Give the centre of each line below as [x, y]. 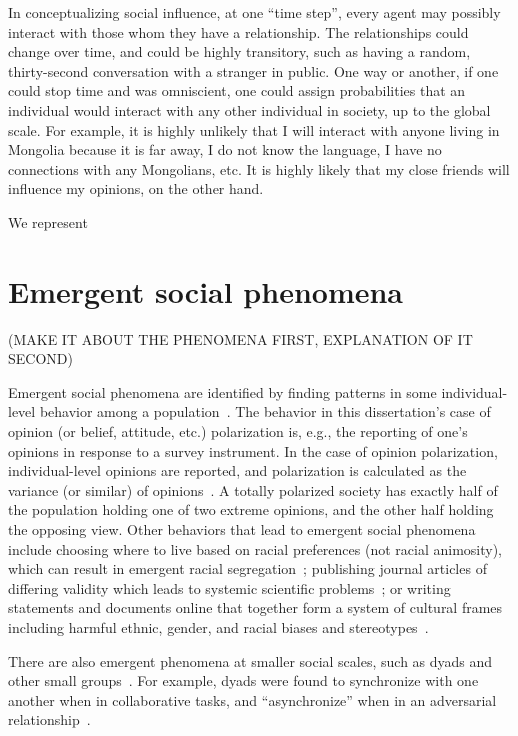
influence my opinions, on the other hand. [136, 188]
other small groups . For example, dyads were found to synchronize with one [243, 680]
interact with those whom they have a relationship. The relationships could [238, 31]
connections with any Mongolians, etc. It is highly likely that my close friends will [259, 168]
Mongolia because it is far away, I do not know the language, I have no [225, 149]
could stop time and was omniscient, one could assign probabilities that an [237, 90]
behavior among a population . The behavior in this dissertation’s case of [265, 411]
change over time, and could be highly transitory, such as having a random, [239, 51]
